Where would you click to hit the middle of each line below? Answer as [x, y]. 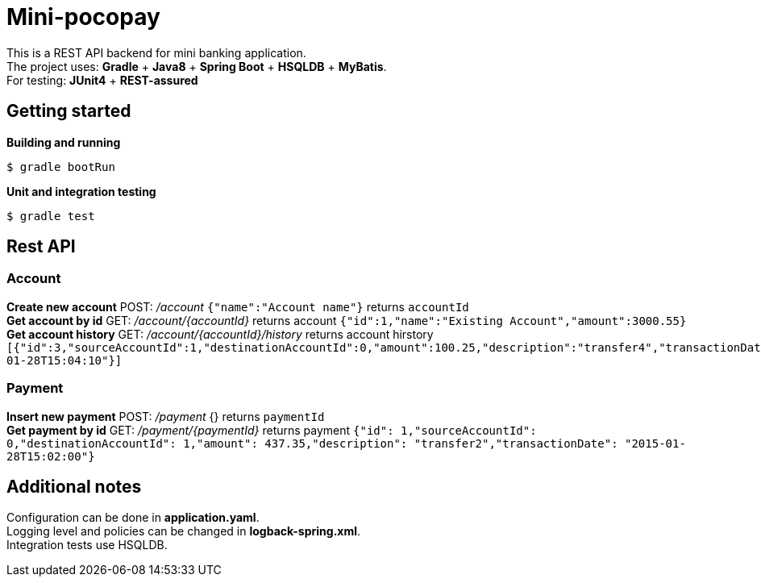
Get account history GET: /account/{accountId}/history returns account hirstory [220, 334]
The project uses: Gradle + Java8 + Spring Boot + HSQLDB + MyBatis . [197, 66]
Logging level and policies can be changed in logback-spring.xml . [184, 531]
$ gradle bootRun [61, 167]
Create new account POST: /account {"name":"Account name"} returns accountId [238, 306]
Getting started [69, 111]
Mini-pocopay [83, 17]
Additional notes [74, 486]
